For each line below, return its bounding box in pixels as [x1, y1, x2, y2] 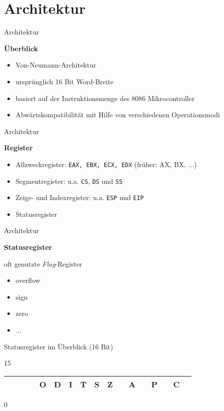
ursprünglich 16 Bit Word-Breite [15, 76, 114, 86]
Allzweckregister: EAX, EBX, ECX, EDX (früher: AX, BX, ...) [15, 159, 197, 169]
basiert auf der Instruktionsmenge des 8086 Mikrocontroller [15, 93, 195, 103]
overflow [15, 275, 40, 285]
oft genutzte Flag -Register [4, 258, 82, 269]
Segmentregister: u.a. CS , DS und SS [15, 175, 123, 186]
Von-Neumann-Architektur [15, 60, 96, 70]
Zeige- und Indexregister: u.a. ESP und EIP [15, 192, 144, 203]
